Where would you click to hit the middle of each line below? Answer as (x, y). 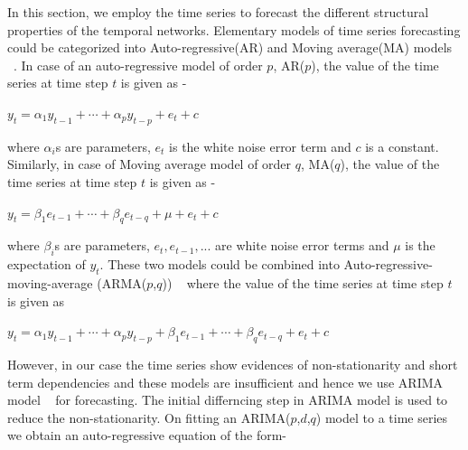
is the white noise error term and (260, 146)
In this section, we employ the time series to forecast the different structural (218, 12)
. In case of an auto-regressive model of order (138, 65)
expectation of (47, 264)
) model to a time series (382, 417)
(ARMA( (122, 282)
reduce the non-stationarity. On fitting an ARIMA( (149, 417)
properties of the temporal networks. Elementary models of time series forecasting (234, 29)
